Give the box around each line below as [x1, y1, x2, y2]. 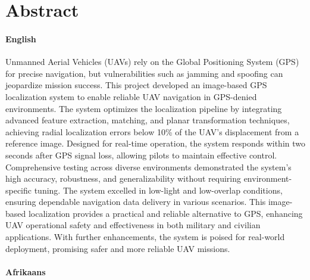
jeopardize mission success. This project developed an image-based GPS [5, 79, 267, 91]
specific [5, 183, 32, 196]
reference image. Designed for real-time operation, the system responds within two [5, 137, 305, 150]
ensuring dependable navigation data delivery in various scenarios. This [5, 195, 266, 208]
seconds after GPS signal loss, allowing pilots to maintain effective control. [5, 148, 277, 161]
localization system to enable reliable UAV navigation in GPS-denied [5, 90, 257, 102]
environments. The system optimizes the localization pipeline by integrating [5, 102, 282, 114]
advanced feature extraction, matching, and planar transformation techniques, [5, 114, 290, 126]
